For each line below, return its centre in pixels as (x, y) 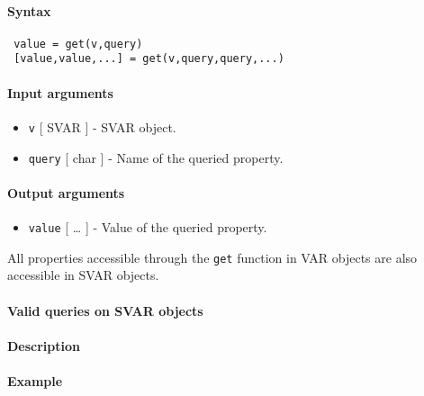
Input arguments (60, 92)
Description (44, 345)
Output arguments (66, 192)
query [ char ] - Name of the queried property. (156, 157)
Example (35, 380)
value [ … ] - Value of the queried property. (148, 227)
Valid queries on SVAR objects (105, 310)
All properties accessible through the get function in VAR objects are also (212, 257)
